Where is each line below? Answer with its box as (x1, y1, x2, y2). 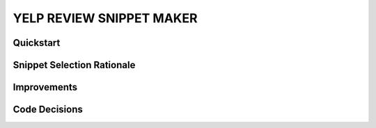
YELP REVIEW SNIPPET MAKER (13, 10, 198, 26)
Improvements (13, 81, 78, 93)
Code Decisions (13, 104, 84, 115)
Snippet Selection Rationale (13, 59, 136, 71)
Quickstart (13, 37, 61, 49)
